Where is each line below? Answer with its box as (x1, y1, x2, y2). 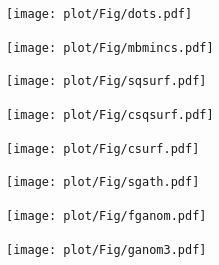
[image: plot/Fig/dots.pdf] (6, 7, 193, 21)
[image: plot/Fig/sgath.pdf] (6, 175, 200, 190)
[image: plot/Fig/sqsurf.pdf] (6, 74, 207, 89)
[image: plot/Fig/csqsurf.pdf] (6, 107, 214, 122)
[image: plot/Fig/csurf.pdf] (6, 141, 200, 156)
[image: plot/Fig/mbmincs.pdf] (6, 40, 214, 55)
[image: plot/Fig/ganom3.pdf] (6, 242, 207, 257)
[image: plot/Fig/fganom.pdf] (6, 208, 207, 223)
